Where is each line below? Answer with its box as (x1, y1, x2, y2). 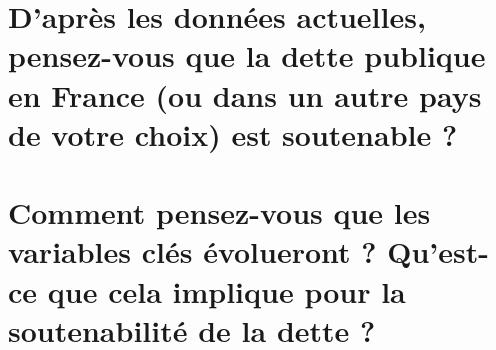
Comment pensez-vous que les (8, 192, 431, 233)
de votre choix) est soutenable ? (8, 113, 458, 154)
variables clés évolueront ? (8, 231, 377, 272)
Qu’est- (387, 231, 489, 272)
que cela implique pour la (47, 270, 406, 311)
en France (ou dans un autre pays (8, 74, 482, 115)
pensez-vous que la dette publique (8, 35, 486, 76)
